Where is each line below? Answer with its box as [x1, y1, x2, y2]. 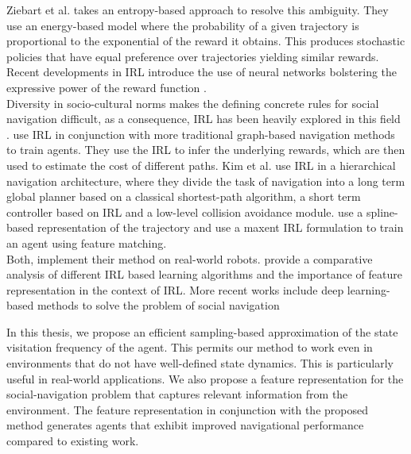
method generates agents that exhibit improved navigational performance [6, 417, 364, 433]
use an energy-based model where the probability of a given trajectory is [6, 17, 359, 33]
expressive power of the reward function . [6, 79, 207, 95]
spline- [366, 203, 398, 220]
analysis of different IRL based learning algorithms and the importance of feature [6, 266, 402, 283]
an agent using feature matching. [6, 234, 167, 251]
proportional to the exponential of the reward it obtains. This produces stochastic [6, 33, 405, 49]
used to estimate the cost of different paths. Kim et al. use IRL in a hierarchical [6, 156, 396, 173]
